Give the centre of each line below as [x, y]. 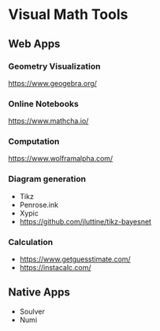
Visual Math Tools [68, 15]
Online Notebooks [43, 103]
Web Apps [34, 44]
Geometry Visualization [54, 66]
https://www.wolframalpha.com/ [61, 159]
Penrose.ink [39, 205]
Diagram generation [47, 179]
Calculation [31, 242]
